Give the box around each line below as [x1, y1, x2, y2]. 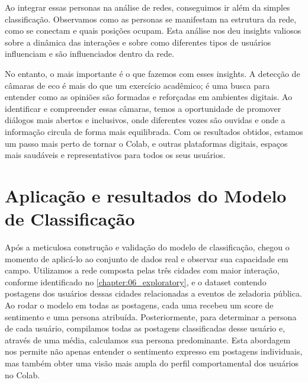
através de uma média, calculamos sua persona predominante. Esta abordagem [5, 333, 291, 346]
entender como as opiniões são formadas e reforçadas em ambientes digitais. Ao [5, 91, 293, 103]
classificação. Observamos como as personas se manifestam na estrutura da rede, [5, 12, 297, 25]
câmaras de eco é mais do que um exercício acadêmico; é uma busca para [5, 79, 270, 91]
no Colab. [5, 368, 40, 381]
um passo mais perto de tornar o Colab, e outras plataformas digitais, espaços [5, 137, 288, 149]
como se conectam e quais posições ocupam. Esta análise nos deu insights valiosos [5, 24, 301, 37]
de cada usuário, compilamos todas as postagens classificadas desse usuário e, [5, 322, 285, 334]
